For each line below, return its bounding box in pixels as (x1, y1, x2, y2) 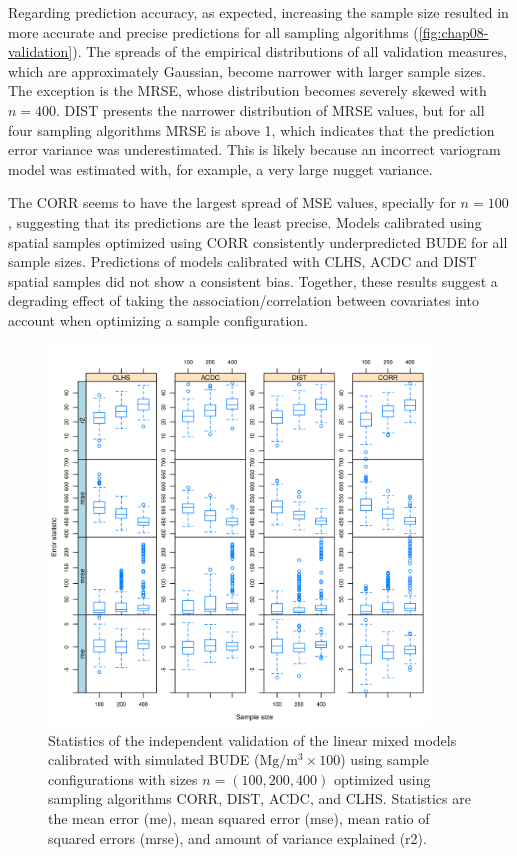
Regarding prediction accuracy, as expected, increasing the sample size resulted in (8, 2, 509, 22)
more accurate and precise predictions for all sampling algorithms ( (8, 21, 419, 42)
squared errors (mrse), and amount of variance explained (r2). (48, 827, 427, 848)
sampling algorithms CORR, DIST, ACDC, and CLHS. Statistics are (48, 788, 471, 809)
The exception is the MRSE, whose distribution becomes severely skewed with (8, 80, 487, 101)
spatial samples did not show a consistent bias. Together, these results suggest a (8, 270, 498, 291)
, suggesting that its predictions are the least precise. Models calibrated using (8, 211, 482, 232)
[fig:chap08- (418, 21, 489, 42)
